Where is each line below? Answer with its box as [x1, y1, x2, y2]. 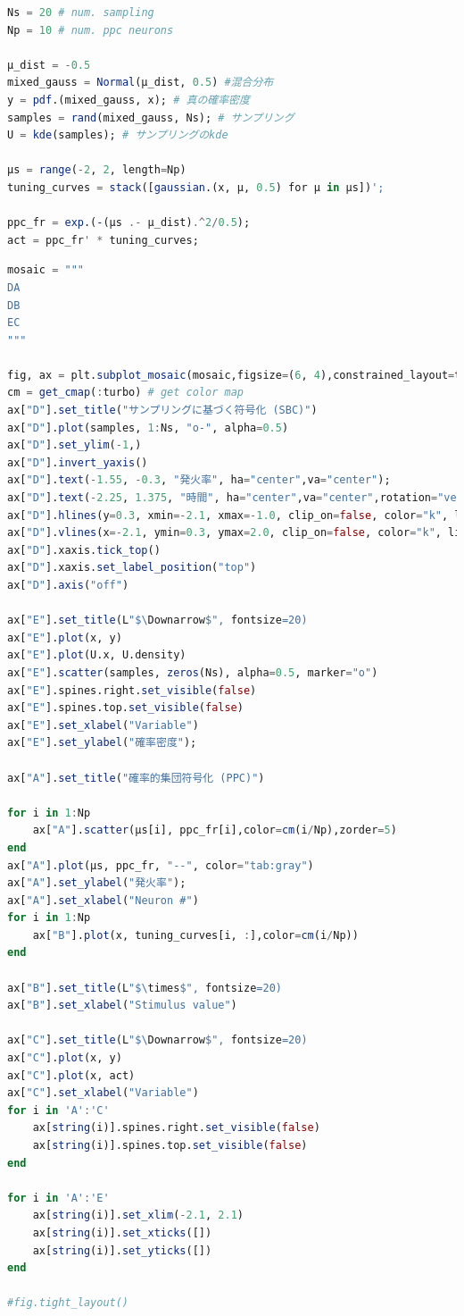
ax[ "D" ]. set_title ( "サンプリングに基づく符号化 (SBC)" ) [7, 404, 318, 417]
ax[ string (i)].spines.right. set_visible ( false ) [32, 1121, 320, 1135]
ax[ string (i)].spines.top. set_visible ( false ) [32, 1139, 308, 1152]
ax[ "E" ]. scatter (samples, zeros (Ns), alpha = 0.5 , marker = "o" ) [7, 666, 378, 679]
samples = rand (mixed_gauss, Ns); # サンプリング [7, 111, 294, 124]
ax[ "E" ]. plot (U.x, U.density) [7, 649, 186, 662]
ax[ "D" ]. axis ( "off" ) [7, 579, 129, 591]
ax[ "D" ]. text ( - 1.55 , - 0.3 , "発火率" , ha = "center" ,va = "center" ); [7, 474, 391, 487]
